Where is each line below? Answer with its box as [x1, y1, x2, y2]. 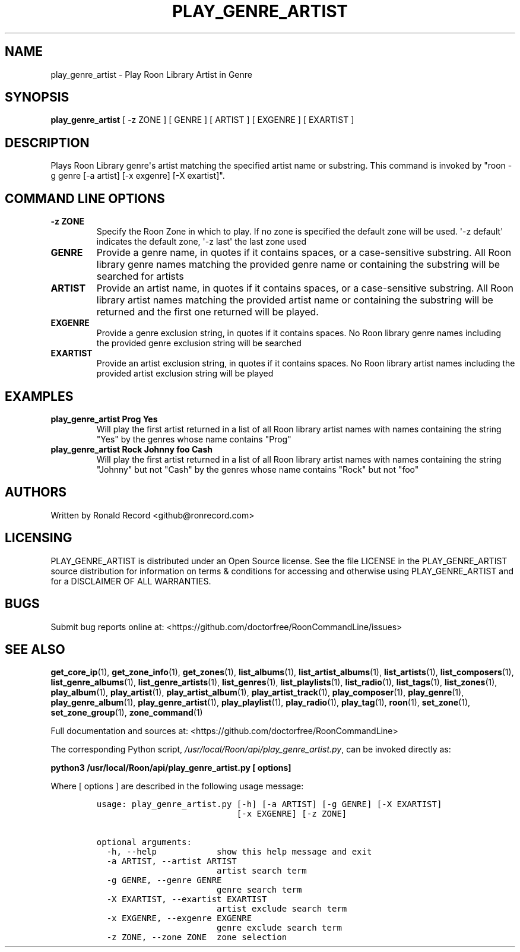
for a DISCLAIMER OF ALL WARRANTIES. [50, 575, 211, 586]
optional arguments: [96, 837, 192, 847]
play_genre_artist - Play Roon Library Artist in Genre [50, 69, 252, 80]
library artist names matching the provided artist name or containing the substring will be [96, 294, 493, 306]
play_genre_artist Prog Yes [50, 413, 158, 424]
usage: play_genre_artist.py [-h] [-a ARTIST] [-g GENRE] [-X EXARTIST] [96, 799, 442, 809]
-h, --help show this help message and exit [106, 847, 372, 857]
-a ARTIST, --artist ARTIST [106, 856, 237, 866]
